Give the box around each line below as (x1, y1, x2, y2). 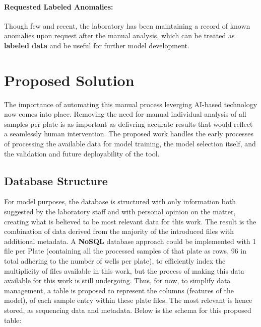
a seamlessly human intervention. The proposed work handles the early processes (4, 128, 254, 139)
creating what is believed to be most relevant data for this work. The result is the (4, 216, 256, 226)
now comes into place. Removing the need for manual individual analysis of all (4, 109, 246, 119)
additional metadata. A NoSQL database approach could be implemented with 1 (4, 235, 256, 246)
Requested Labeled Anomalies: (4, 1, 113, 12)
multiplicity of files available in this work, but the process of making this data (4, 265, 244, 276)
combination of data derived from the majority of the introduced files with (4, 226, 234, 236)
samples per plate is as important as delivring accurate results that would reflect (4, 118, 253, 129)
